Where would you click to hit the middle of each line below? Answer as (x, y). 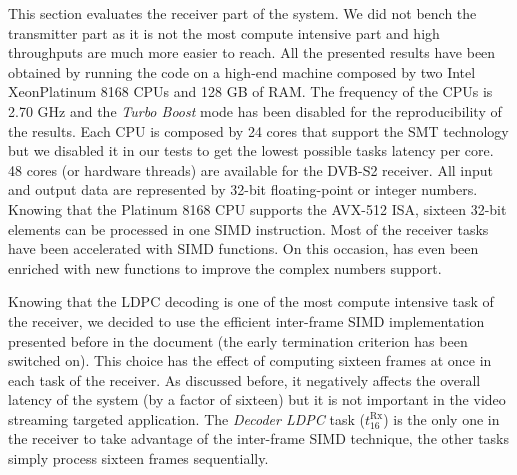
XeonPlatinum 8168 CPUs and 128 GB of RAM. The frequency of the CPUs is (250, 91)
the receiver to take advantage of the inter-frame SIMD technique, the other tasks (259, 438)
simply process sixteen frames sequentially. (138, 458)
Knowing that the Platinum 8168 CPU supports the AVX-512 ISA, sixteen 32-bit (257, 208)
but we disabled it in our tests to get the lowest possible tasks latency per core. (251, 150)
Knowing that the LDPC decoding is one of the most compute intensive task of (251, 301)
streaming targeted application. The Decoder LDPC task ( (186, 418)
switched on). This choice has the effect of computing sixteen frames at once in (250, 360)
